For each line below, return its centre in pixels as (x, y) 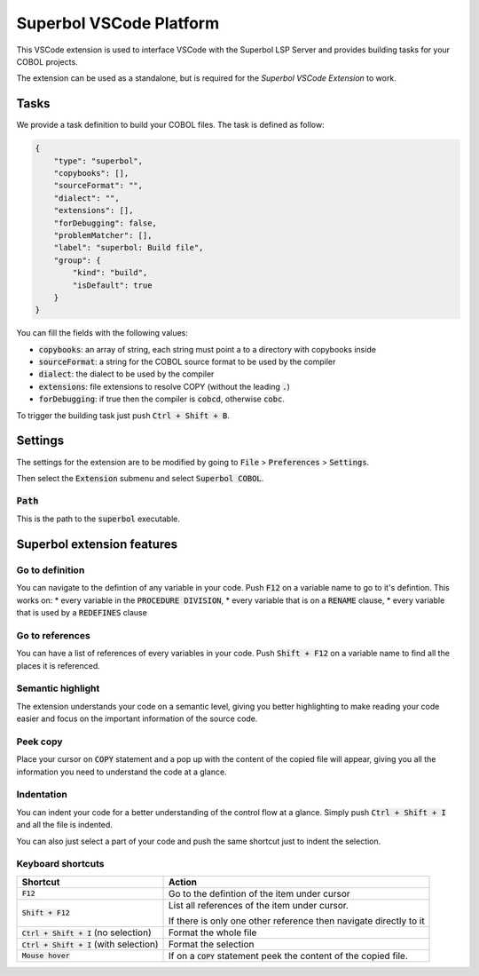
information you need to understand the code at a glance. (122, 772)
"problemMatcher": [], (103, 235)
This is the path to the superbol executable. (98, 519)
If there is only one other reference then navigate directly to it (297, 921)
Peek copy (39, 742)
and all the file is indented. (64, 825)
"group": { (77, 260)
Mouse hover (46, 956)
